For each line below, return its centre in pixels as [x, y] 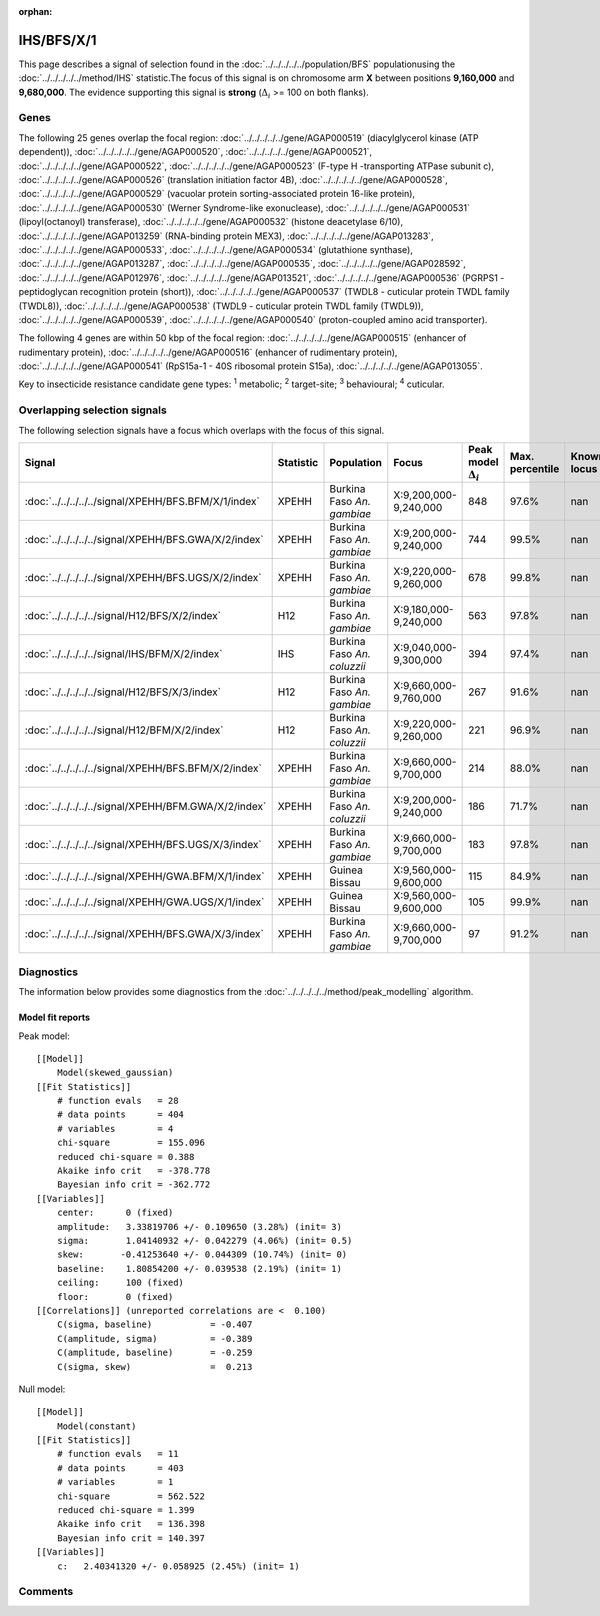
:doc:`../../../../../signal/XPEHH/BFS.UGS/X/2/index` [143, 578]
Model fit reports [54, 1017]
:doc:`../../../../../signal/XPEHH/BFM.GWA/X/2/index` [145, 807]
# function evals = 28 [117, 1101]
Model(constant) [96, 1426]
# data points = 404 [120, 1114]
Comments [46, 1592]
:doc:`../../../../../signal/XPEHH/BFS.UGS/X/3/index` [143, 845]
